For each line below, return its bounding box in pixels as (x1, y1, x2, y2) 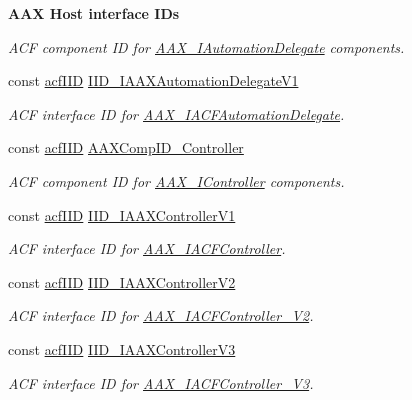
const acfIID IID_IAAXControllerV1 (8, 204, 236, 225)
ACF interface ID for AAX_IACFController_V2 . (8, 305, 314, 326)
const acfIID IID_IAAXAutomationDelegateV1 (8, 70, 299, 91)
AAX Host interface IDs (8, 3, 180, 23)
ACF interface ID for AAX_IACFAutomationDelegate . (8, 103, 345, 124)
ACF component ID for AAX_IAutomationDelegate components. (8, 36, 405, 57)
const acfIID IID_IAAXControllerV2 (8, 271, 236, 292)
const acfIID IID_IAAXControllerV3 (8, 338, 236, 359)
